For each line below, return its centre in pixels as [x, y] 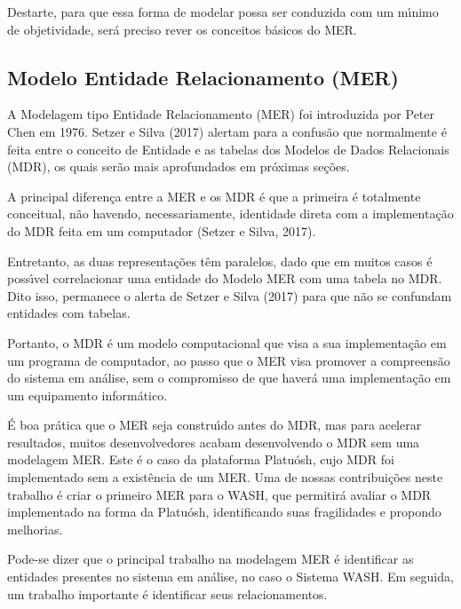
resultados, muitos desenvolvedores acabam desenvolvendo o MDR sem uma [214, 442]
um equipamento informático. [87, 395]
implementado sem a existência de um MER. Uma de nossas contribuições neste [225, 477]
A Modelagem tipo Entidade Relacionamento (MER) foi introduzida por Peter [221, 114]
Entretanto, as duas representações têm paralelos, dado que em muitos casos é [220, 261]
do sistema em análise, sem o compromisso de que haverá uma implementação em [229, 378]
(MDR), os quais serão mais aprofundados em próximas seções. [179, 166]
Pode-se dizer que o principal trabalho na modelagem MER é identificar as [211, 559]
